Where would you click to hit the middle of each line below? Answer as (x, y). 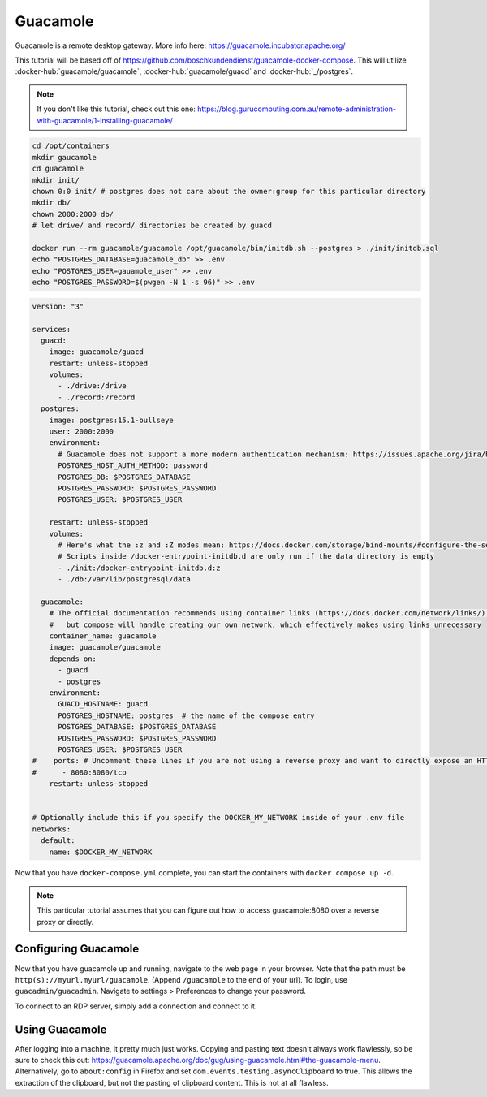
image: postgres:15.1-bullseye (111, 420)
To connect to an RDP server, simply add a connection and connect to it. (136, 1006)
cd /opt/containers (71, 146)
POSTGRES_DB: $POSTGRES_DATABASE (124, 477)
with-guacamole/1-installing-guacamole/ (105, 120)
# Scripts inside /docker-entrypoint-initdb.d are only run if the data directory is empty (246, 557)
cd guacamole (58, 169)
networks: (52, 829)
